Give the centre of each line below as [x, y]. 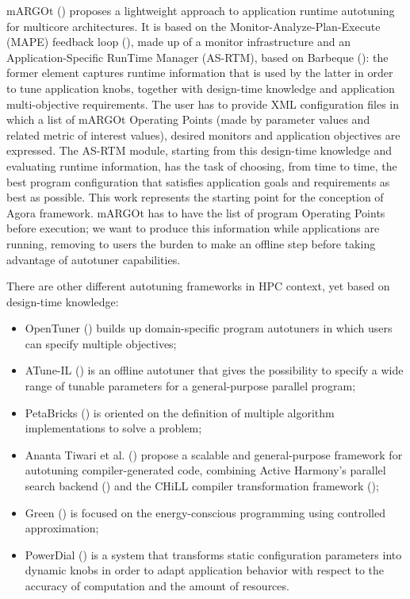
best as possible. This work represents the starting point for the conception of [195, 197]
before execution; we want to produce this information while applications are [193, 228]
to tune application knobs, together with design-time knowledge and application [201, 88]
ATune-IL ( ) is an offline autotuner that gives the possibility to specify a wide [214, 370]
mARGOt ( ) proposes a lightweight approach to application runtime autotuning [201, 10]
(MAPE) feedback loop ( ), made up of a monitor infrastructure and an [178, 42]
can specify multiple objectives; [101, 343]
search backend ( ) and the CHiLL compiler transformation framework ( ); [202, 486]
